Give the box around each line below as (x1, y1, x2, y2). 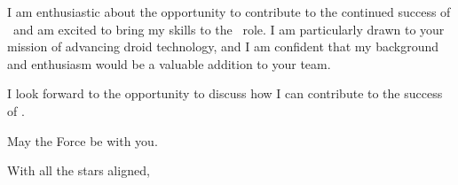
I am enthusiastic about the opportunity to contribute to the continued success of (7, 3, 451, 20)
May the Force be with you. (7, 131, 158, 150)
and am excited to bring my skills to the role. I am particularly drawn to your (12, 19, 445, 38)
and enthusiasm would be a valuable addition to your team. (7, 54, 331, 73)
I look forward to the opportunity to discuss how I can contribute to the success (7, 84, 443, 103)
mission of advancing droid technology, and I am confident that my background (7, 37, 438, 56)
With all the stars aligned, (7, 161, 150, 180)
